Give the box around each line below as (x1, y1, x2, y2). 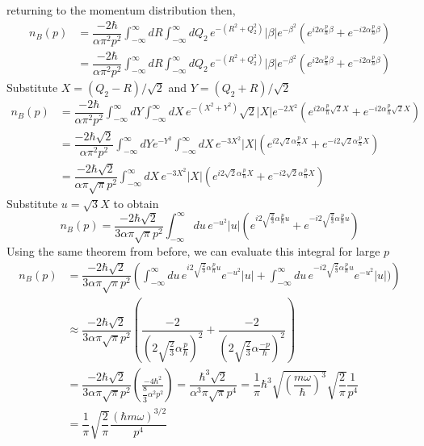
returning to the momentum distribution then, (6, 2, 236, 18)
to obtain (113, 195, 159, 212)
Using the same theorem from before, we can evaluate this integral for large (6, 242, 380, 259)
